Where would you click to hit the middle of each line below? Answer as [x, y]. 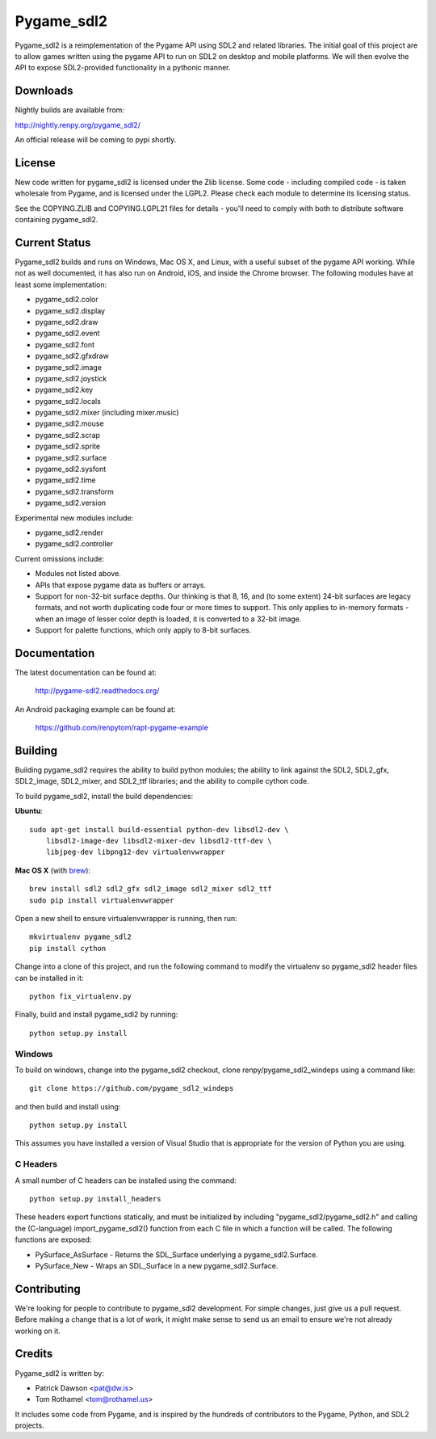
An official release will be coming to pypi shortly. [96, 140]
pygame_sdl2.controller [74, 544]
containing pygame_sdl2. [57, 220]
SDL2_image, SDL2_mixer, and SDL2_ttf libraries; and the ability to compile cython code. [162, 781]
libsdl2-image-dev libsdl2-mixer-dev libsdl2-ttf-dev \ [159, 841]
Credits [34, 1354]
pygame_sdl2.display [70, 310]
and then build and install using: [68, 1106]
